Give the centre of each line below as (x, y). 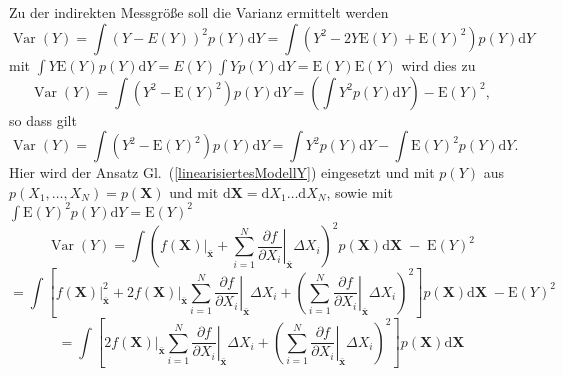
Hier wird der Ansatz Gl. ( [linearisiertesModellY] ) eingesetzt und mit (222, 172)
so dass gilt (43, 119)
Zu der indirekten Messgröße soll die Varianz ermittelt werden (199, 12)
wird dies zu (438, 64)
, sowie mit (359, 191)
